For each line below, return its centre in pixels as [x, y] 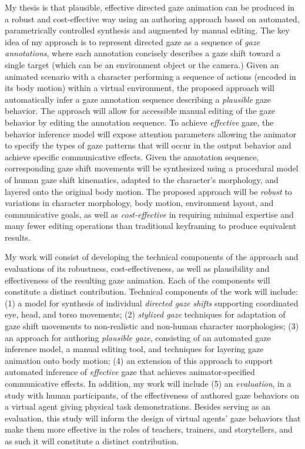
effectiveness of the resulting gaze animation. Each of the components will [138, 280]
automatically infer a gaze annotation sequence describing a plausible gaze [138, 99]
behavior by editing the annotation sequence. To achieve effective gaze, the [139, 122]
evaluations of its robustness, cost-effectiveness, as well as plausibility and [137, 269]
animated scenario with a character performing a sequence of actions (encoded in [150, 76]
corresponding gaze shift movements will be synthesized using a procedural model [152, 168]
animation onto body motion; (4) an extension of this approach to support [139, 360]
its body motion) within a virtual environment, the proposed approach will [140, 88]
